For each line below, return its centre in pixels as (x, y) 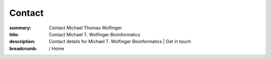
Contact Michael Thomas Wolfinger (86, 28)
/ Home (57, 48)
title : (14, 34)
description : (22, 42)
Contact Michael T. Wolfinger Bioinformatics (95, 34)
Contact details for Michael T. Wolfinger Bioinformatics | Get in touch (120, 42)
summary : (20, 28)
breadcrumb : (23, 48)
